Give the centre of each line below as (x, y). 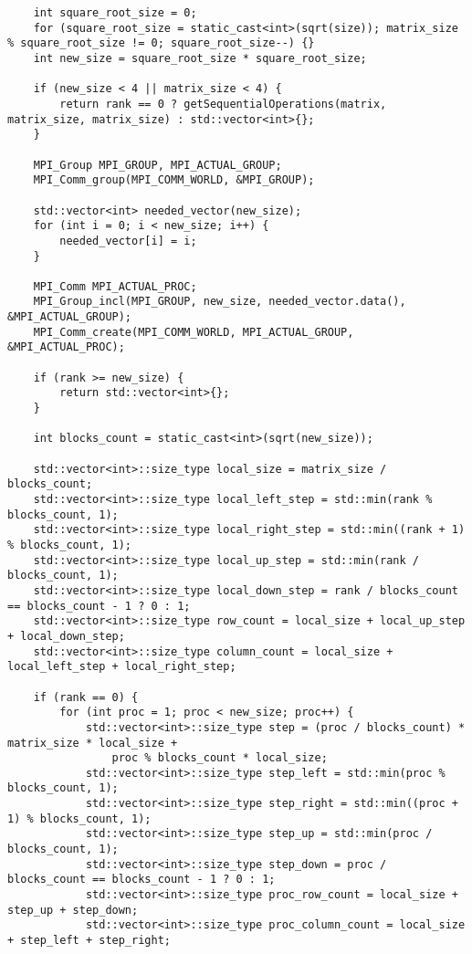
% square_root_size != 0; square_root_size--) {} (161, 43)
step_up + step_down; (73, 910)
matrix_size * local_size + (93, 743)
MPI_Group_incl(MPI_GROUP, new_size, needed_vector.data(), (220, 302)
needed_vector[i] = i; (128, 241)
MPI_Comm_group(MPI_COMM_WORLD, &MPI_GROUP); (174, 180)
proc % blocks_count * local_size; (220, 758)
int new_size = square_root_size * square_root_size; (200, 58)
